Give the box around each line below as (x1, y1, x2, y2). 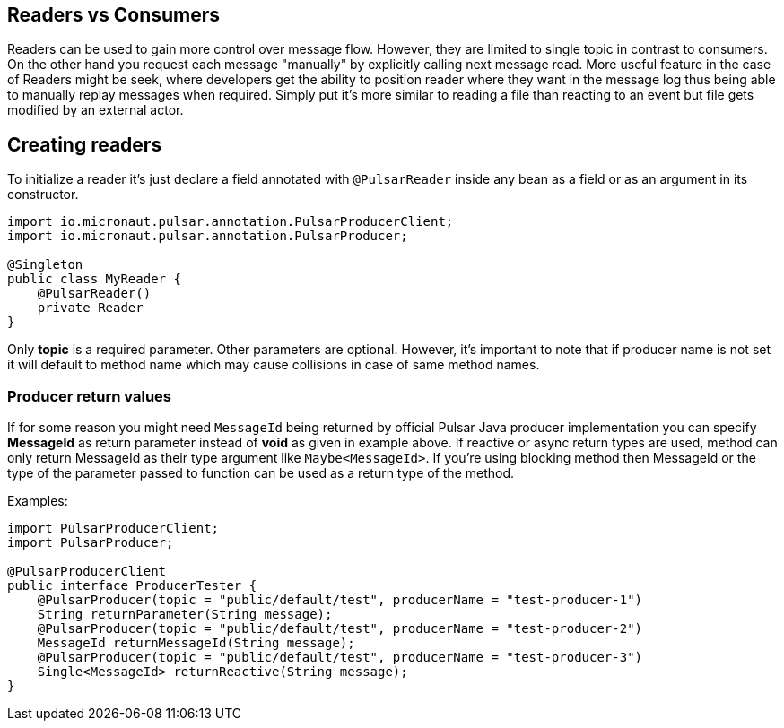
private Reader (37, 300, 144, 316)
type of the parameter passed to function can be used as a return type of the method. (7, 465, 515, 481)
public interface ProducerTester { (7, 578, 257, 594)
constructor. (7, 186, 79, 203)
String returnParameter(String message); (37, 607, 333, 622)
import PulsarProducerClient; (7, 521, 220, 536)
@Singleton (7, 257, 83, 273)
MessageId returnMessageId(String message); (37, 636, 355, 651)
